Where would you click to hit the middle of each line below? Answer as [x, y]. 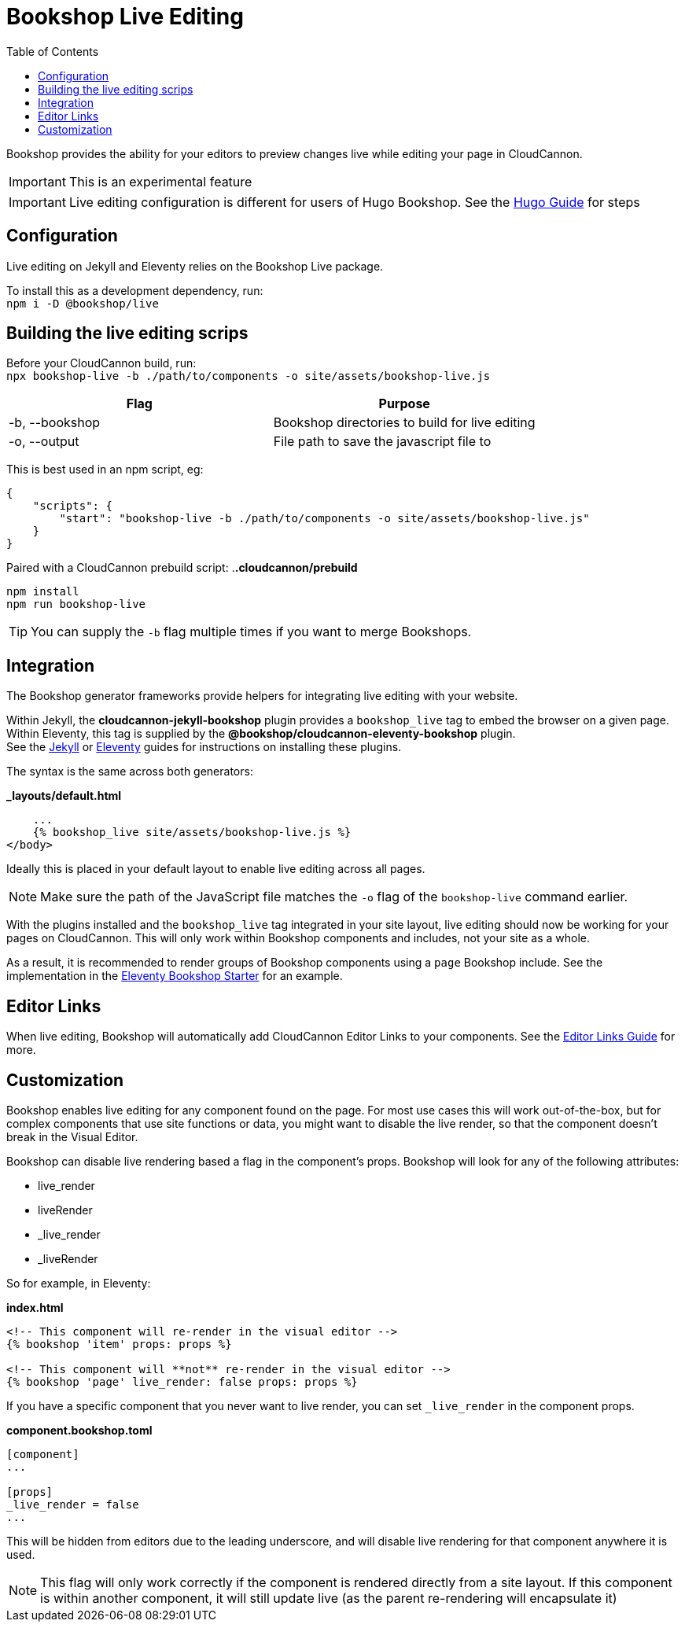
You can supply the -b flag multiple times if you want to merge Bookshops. [251, 632]
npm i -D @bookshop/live [83, 303]
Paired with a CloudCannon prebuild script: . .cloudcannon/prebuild [182, 568]
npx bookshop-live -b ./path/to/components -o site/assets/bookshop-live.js [249, 376]
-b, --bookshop [55, 423]
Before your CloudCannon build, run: [101, 363]
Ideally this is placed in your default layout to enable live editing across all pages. [216, 869]
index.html [35, 1307]
